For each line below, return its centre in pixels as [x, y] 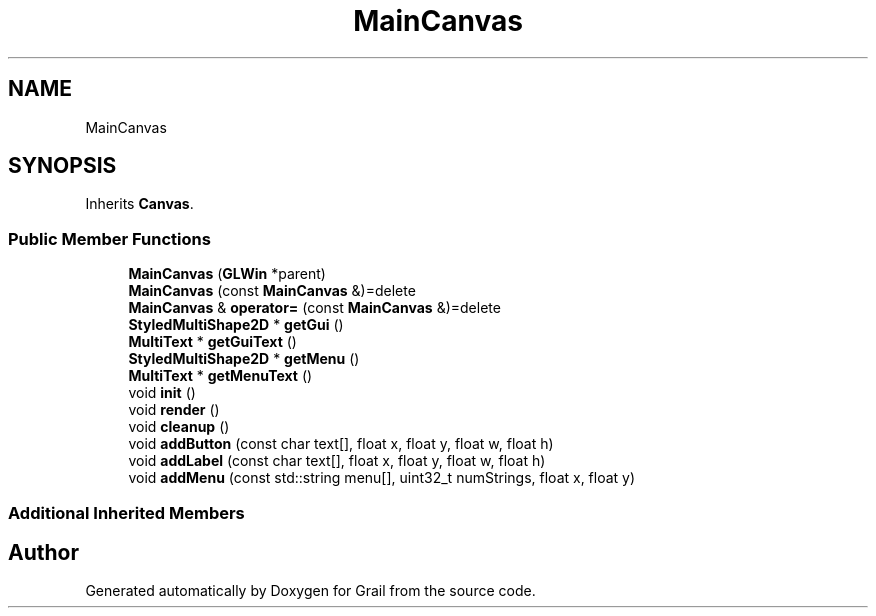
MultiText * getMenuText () [220, 376]
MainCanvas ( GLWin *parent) [227, 274]
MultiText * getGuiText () [212, 342]
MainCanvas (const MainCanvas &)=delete [272, 291]
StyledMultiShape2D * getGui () [236, 325]
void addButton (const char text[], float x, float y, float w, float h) [341, 444]
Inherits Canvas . [139, 204]
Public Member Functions [109, 238]
